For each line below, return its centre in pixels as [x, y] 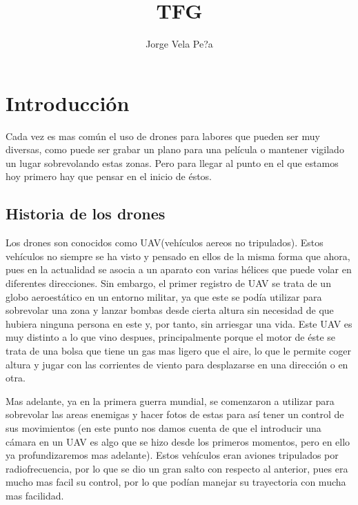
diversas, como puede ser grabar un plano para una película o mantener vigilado [175, 149]
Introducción [68, 102]
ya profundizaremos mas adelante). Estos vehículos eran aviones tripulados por [172, 455]
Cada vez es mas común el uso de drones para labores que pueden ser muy [163, 136]
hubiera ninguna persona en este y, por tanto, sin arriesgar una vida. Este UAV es [179, 323]
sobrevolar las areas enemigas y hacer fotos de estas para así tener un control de [175, 414]
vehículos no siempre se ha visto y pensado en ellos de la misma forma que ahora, [178, 256]
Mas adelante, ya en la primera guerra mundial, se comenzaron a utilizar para [170, 400]
